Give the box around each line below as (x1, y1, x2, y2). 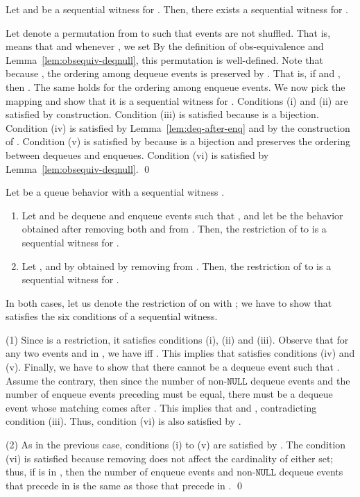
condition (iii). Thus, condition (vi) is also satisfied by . (6, 414, 241, 428)
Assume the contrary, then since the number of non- (6, 373, 228, 387)
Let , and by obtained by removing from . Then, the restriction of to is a (22, 258, 332, 273)
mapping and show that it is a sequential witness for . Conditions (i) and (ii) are (6, 93, 348, 108)
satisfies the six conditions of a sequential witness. (6, 309, 218, 323)
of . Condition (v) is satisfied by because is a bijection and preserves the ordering (6, 134, 350, 149)
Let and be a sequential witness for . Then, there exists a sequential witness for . (6, 2, 348, 16)
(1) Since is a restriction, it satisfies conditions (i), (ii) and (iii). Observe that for (6, 332, 349, 346)
